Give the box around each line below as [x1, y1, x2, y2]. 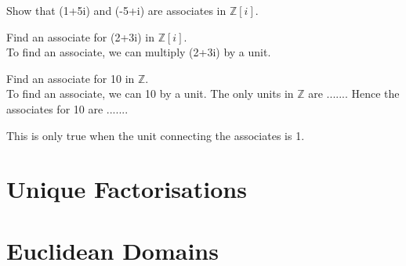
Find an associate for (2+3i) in [6, 28, 155, 45]
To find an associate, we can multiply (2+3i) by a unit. [6, 44, 271, 60]
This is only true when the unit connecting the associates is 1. [6, 127, 305, 143]
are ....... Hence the [308, 85, 400, 102]
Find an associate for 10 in [6, 70, 135, 86]
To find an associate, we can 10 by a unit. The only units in [6, 85, 294, 102]
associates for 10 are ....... [6, 100, 129, 117]
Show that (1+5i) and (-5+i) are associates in [6, 2, 227, 18]
